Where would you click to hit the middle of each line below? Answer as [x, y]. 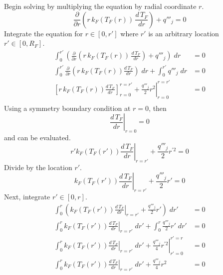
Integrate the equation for [43, 33]
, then [158, 108]
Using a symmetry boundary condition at [67, 108]
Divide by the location [38, 167]
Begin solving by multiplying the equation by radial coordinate [100, 6]
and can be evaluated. [37, 137]
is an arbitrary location [184, 33]
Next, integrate [27, 196]
